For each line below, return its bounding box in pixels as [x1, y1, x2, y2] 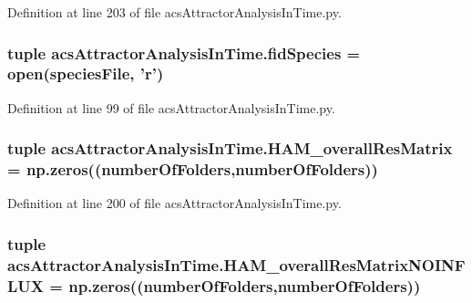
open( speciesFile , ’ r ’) [7, 62, 164, 85]
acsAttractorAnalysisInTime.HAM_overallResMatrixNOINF [7, 253, 466, 276]
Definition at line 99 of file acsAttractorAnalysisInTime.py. [7, 98, 335, 117]
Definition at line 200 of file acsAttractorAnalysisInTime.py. [7, 193, 342, 213]
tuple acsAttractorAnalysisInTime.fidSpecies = [7, 41, 361, 64]
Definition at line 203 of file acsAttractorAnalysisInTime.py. [7, 3, 342, 21]
